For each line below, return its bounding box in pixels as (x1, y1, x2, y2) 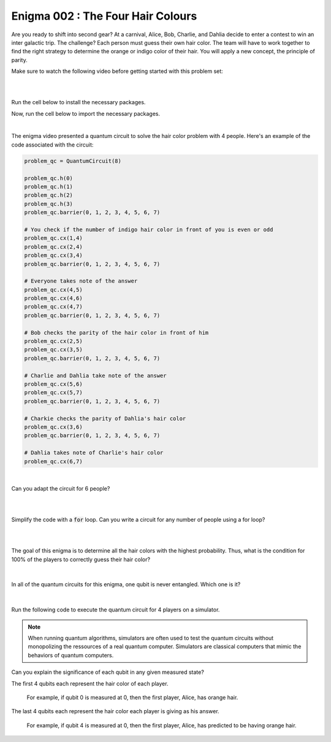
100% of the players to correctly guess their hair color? (11, 556, 150, 563)
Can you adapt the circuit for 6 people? (11, 484, 110, 492)
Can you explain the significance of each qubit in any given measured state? (11, 668, 205, 676)
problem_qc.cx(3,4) (24, 252, 83, 259)
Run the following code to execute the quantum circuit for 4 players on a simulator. (11, 606, 220, 613)
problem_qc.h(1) (24, 183, 74, 190)
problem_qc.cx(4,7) (24, 304, 83, 310)
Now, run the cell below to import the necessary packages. (11, 110, 161, 117)
